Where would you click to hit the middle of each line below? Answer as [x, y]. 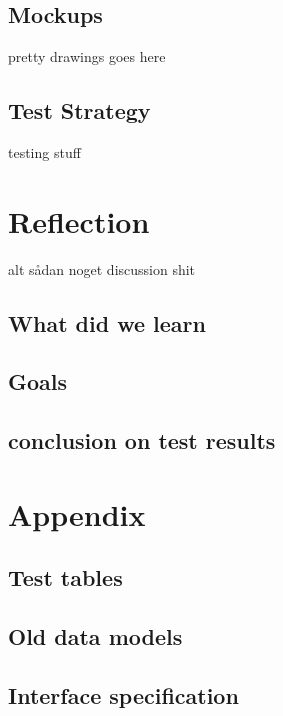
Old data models [95, 636]
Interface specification [123, 694]
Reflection [79, 220]
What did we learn [107, 322]
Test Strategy [79, 110]
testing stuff [44, 152]
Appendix [77, 513]
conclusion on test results [142, 440]
